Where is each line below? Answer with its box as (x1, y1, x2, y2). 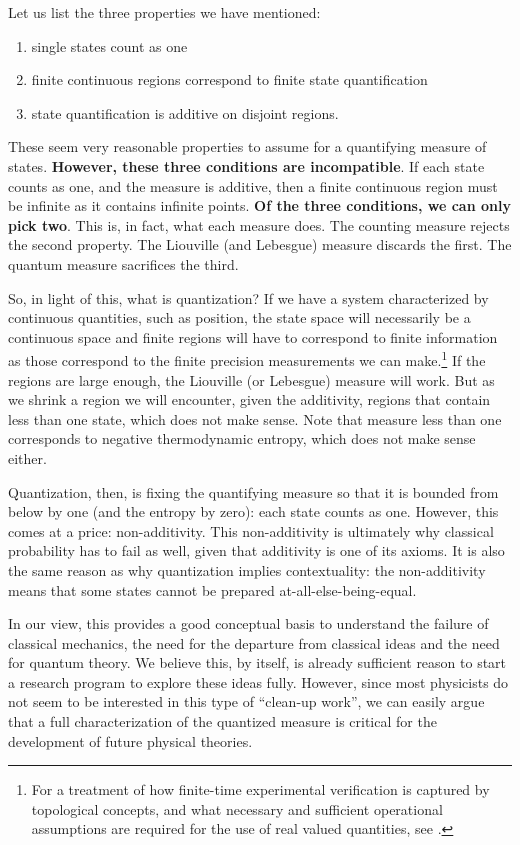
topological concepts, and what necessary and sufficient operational (31, 798, 443, 819)
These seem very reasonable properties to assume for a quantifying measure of (8, 136, 487, 157)
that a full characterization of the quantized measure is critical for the (8, 711, 437, 732)
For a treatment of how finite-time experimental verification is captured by (31, 779, 490, 800)
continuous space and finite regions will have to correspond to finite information (8, 326, 498, 347)
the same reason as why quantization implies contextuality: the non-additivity (8, 559, 486, 580)
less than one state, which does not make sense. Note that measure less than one (8, 408, 502, 429)
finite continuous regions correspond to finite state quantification (31, 69, 428, 90)
